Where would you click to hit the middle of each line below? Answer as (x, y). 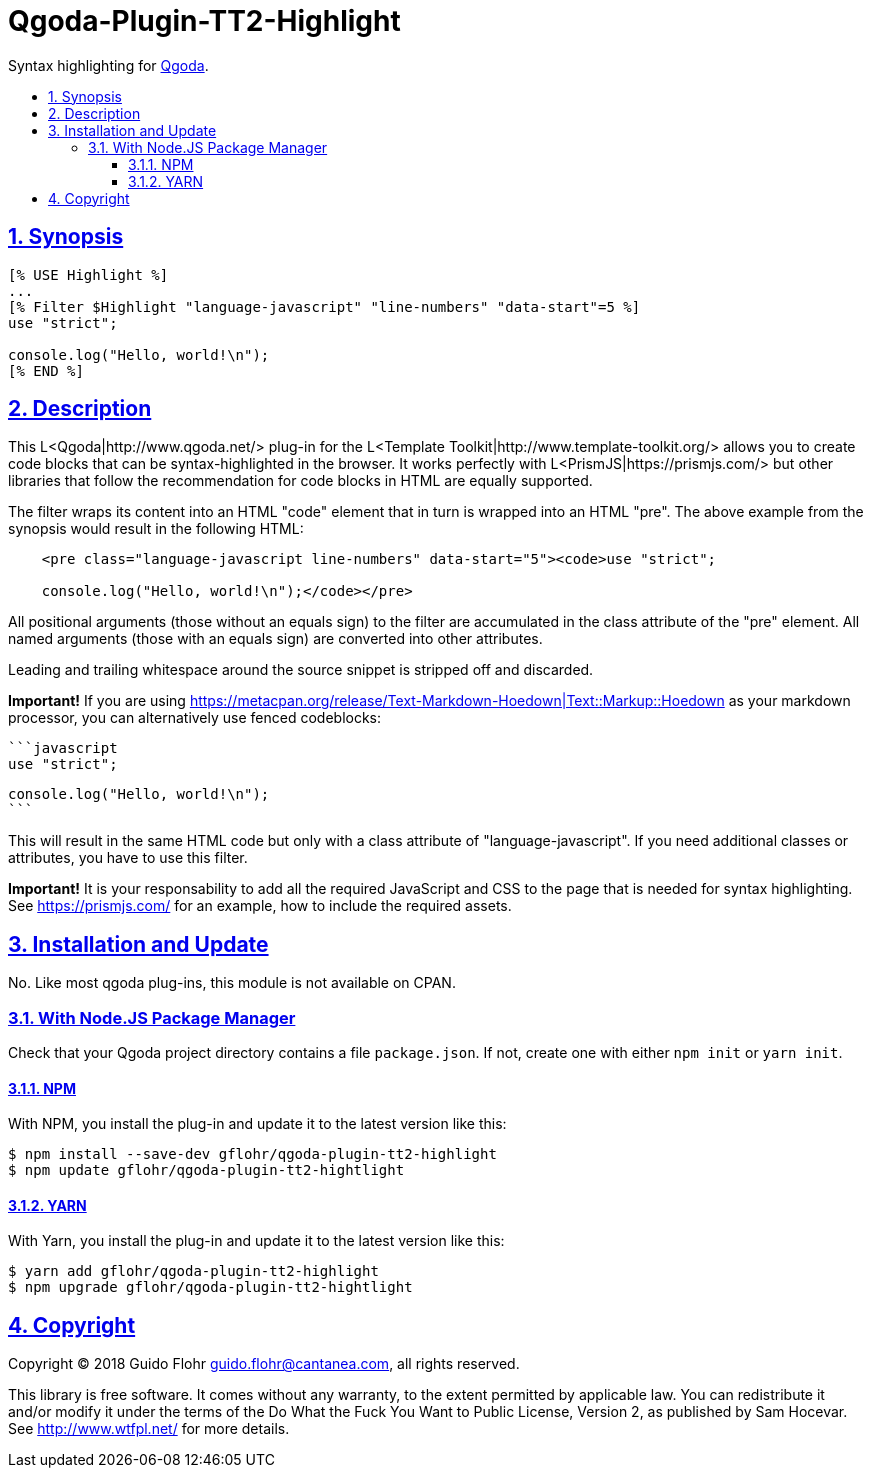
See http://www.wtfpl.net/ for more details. (149, 1429)
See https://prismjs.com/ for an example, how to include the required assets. (260, 906)
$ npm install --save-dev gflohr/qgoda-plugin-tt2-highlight (252, 1154)
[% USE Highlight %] (88, 274)
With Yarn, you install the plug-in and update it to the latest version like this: (256, 1241)
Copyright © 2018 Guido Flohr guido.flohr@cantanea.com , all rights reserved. (264, 1364)
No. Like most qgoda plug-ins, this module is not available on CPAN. (232, 983)
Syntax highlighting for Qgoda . (108, 65)
